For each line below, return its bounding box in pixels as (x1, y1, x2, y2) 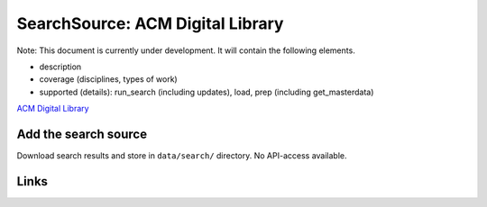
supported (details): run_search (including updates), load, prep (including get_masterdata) (39, 86, 374, 97)
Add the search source (16, 126, 148, 141)
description (39, 61, 82, 72)
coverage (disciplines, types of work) (39, 74, 178, 85)
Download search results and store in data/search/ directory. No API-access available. (16, 150, 347, 161)
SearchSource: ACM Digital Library (16, 13, 284, 33)
